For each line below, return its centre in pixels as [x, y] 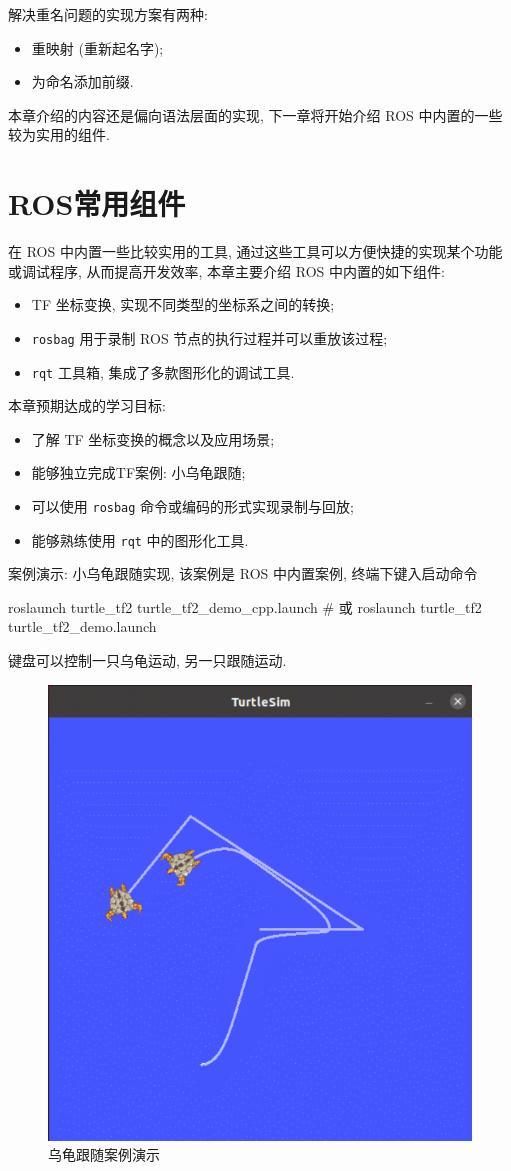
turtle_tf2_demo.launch [82, 626]
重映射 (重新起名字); [97, 47]
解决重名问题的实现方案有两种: [108, 14]
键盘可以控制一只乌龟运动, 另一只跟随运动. [147, 660]
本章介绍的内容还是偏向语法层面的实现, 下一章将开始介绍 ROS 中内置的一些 [255, 114]
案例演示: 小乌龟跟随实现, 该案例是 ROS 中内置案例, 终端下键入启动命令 [243, 573]
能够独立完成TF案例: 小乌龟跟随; [138, 472]
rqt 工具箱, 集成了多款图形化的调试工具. [163, 371]
